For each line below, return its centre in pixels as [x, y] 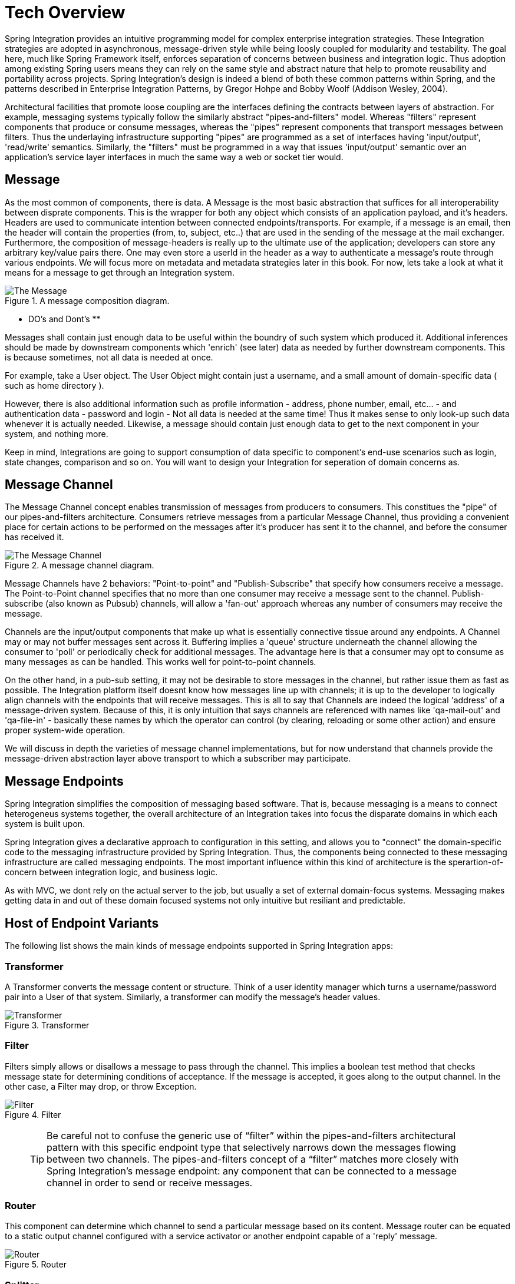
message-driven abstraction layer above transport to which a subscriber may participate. [178, 759]
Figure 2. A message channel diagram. [80, 565]
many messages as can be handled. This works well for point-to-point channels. [161, 662]
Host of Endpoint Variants [82, 923]
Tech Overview [65, 12]
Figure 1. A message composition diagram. [87, 300]
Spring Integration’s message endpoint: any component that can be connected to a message [252, 1171]
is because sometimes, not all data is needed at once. [109, 357]
